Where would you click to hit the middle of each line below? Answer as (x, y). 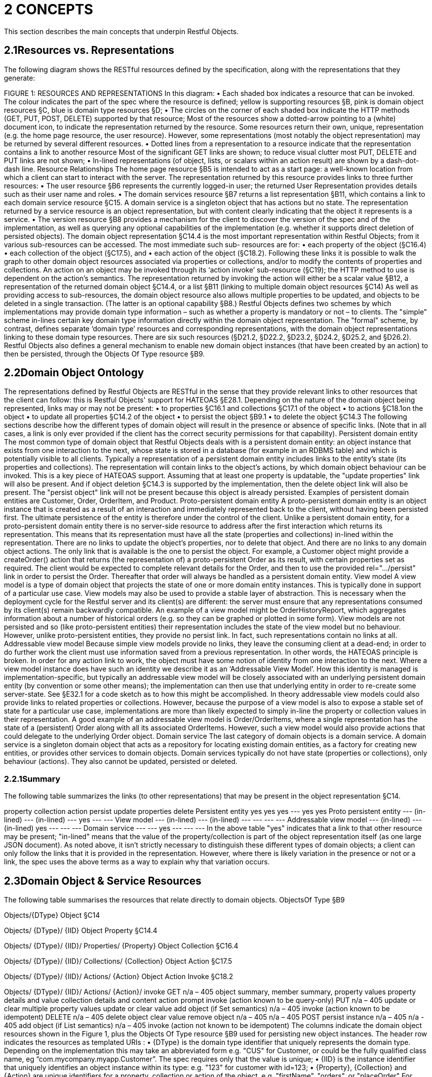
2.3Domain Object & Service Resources (103, 881)
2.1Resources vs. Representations (89, 50)
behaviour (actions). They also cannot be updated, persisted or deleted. (121, 762)
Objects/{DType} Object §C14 (52, 915)
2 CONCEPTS (49, 9)
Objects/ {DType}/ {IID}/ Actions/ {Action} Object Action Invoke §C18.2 (119, 977)
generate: (20, 78)
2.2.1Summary (32, 779)
